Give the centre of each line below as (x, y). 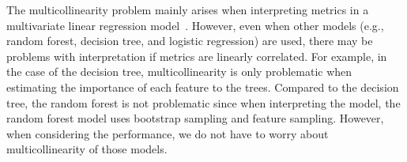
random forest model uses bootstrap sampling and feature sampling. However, (195, 118)
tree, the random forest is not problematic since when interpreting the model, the (203, 102)
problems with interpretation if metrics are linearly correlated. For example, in (197, 56)
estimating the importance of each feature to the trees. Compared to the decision (203, 87)
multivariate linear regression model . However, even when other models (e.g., (195, 25)
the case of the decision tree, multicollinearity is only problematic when (179, 72)
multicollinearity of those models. (87, 149)
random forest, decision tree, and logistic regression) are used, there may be (190, 41)
